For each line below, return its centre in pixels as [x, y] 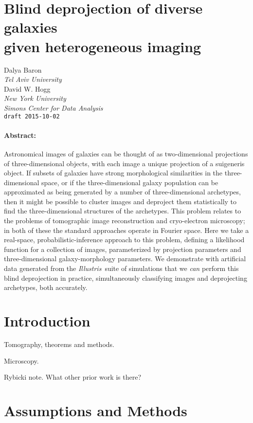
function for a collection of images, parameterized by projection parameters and [123, 249]
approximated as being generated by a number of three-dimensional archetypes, [122, 192]
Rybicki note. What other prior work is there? [73, 377]
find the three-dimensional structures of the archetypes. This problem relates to [123, 211]
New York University [35, 98]
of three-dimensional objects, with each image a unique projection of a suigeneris [124, 163]
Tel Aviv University [33, 79]
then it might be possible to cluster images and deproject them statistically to [120, 201]
